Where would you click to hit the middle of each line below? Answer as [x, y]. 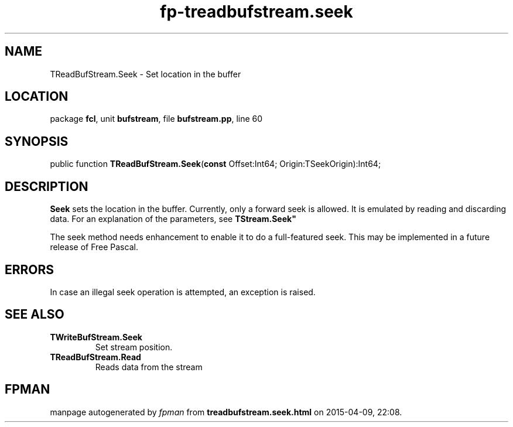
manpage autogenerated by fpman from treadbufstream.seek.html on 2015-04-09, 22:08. [226, 412]
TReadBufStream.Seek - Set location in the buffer [146, 74]
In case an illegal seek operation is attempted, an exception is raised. [183, 292]
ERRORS [30, 269]
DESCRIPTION [47, 186]
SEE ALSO [35, 315]
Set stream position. [134, 347]
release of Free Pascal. [94, 247]
